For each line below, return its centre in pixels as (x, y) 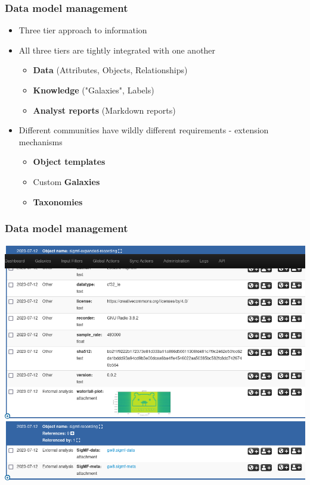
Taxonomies (58, 201)
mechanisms (41, 141)
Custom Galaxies (66, 181)
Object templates (69, 162)
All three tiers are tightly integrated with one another (117, 50)
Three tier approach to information (83, 30)
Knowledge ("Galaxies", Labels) (94, 90)
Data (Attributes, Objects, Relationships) (110, 70)
